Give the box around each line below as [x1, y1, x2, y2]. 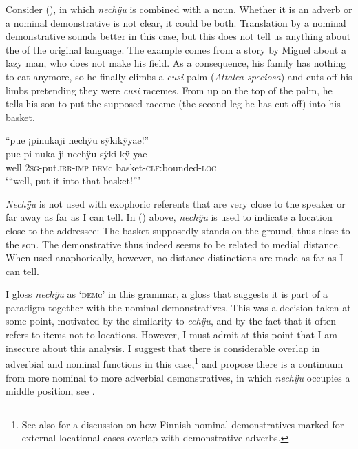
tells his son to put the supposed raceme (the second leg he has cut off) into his [6, 96, 341, 111]
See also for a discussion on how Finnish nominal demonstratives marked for [21, 417, 344, 431]
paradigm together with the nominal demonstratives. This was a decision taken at [6, 300, 351, 314]
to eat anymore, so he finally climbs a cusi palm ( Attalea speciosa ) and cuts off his [6, 69, 352, 83]
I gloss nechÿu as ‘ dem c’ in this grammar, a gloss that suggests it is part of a [6, 287, 328, 301]
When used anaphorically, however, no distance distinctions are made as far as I [6, 250, 344, 265]
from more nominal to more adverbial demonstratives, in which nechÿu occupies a [6, 370, 350, 384]
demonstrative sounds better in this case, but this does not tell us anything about [6, 29, 351, 43]
